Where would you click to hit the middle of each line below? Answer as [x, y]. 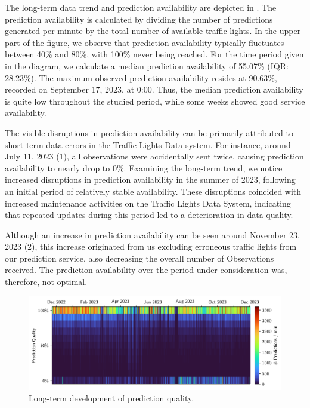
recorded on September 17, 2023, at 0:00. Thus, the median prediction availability [154, 89]
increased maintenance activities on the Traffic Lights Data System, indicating [148, 203]
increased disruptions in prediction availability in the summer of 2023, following [150, 180]
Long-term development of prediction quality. [111, 398]
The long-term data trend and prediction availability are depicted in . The [141, 7]
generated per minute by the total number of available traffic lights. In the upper [153, 31]
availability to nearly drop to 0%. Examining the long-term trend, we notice [144, 168]
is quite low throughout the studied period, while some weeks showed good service [155, 101]
